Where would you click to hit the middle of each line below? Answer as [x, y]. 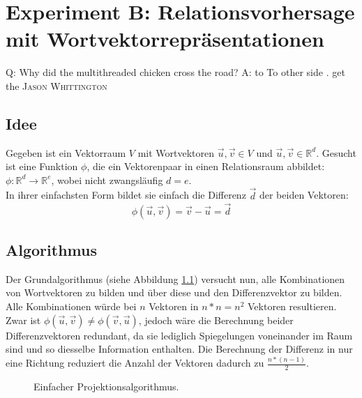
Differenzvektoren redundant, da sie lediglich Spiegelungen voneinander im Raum [179, 335]
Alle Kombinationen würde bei [71, 306]
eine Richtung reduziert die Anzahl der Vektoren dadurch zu [135, 363]
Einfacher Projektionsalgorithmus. [106, 386]
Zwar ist [23, 320]
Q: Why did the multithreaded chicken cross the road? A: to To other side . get [175, 72]
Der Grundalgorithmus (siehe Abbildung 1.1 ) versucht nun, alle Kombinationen [175, 278]
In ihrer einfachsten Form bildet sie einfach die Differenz [126, 195]
